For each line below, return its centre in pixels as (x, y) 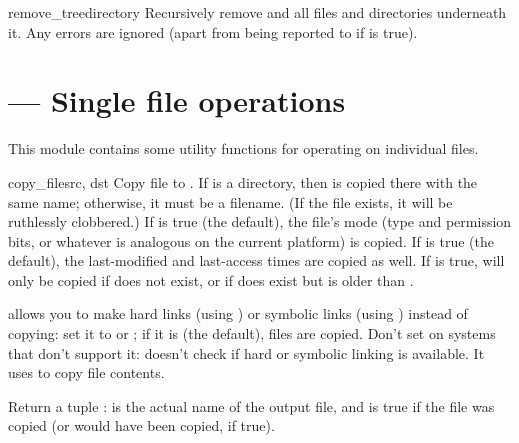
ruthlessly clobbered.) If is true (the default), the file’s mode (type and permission (260, 221)
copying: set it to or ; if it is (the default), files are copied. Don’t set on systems (252, 333)
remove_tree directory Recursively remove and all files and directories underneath (257, 12)
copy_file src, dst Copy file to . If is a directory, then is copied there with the (243, 181)
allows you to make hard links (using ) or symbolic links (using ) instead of (238, 313)
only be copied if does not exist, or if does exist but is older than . (211, 279)
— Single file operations (177, 100)
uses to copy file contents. (86, 372)
